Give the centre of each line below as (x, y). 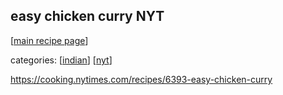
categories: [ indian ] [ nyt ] (61, 60)
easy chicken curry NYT (87, 16)
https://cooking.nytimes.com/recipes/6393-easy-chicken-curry (141, 79)
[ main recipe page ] (49, 40)
